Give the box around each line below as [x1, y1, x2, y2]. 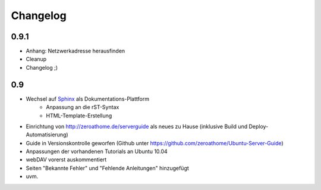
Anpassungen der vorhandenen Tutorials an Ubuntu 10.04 [26, 148, 168, 155]
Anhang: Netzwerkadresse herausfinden [26, 48, 125, 55]
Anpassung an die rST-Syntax [46, 104, 119, 111]
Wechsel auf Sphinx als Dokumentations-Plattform [26, 95, 150, 102]
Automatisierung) [26, 131, 68, 138]
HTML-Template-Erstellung [46, 112, 112, 119]
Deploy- [248, 123, 269, 130]
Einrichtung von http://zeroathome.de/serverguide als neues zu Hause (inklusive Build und [26, 123, 248, 130]
